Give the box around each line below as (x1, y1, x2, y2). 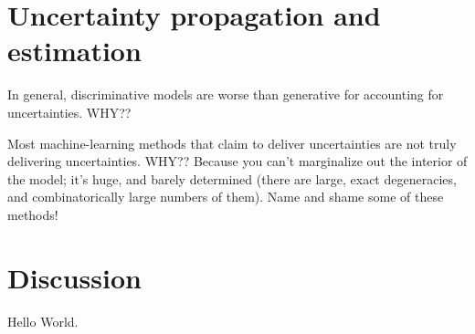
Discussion (7, 258, 142, 296)
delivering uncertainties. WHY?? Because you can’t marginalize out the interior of (7, 151, 468, 171)
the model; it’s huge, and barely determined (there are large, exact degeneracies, (7, 169, 457, 188)
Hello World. (7, 311, 79, 330)
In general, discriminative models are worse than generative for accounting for (7, 85, 444, 104)
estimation (7, 32, 142, 69)
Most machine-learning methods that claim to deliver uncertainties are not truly (7, 133, 457, 152)
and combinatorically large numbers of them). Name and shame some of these (7, 187, 444, 206)
